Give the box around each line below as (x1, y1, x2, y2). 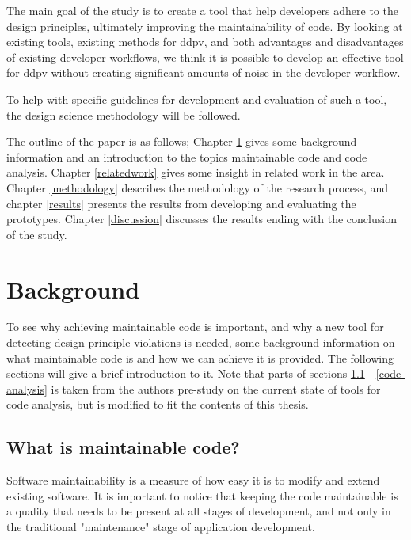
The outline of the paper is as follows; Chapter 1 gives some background (6, 133, 357, 150)
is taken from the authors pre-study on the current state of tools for (51, 380, 381, 397)
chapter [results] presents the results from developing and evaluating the (6, 195, 356, 211)
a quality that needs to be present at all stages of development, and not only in (6, 503, 391, 519)
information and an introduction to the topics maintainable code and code (6, 148, 367, 165)
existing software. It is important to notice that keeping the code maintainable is (6, 487, 398, 504)
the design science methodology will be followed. (6, 106, 241, 123)
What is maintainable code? (6, 435, 240, 459)
